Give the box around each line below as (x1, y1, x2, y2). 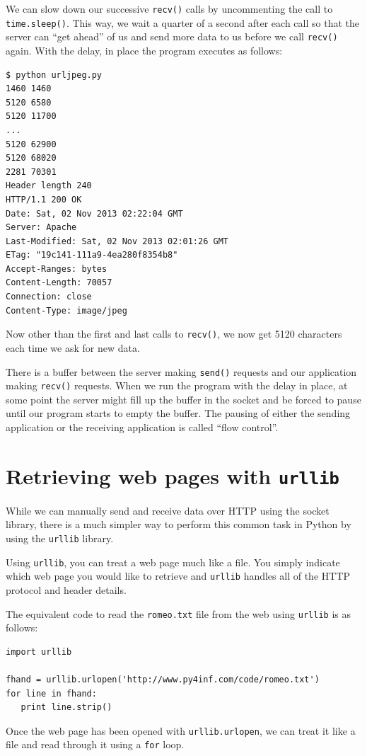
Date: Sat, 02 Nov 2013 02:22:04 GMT (6, 208, 183, 219)
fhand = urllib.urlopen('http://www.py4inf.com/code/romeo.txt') (6, 675, 320, 685)
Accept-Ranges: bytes (6, 263, 107, 274)
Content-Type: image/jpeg (6, 305, 127, 316)
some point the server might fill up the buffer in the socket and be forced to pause (6, 391, 361, 406)
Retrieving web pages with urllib (6, 461, 339, 490)
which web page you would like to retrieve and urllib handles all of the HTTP (6, 568, 351, 583)
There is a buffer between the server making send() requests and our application (6, 364, 357, 379)
